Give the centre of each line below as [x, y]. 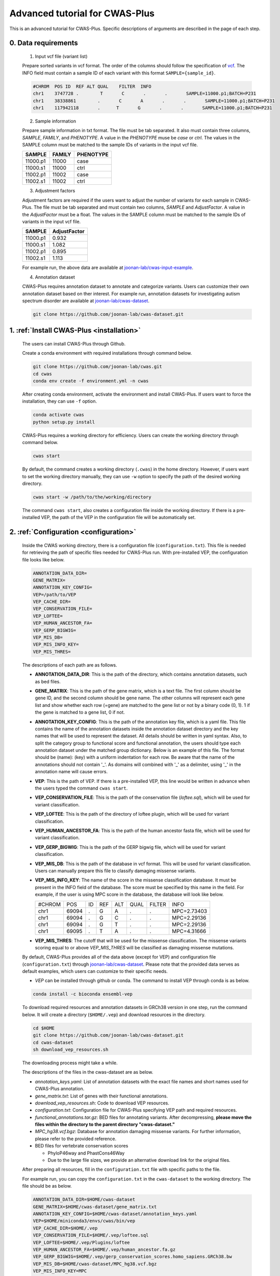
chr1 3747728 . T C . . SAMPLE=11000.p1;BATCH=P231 [145, 94]
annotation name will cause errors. [71, 772]
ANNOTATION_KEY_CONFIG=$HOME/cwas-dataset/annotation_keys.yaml [115, 1214]
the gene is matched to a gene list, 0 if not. [80, 713]
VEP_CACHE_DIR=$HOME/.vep [65, 1228]
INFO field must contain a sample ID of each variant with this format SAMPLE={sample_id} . [119, 73]
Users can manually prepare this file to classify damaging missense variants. [116, 871]
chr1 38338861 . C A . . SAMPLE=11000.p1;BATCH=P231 [154, 101]
